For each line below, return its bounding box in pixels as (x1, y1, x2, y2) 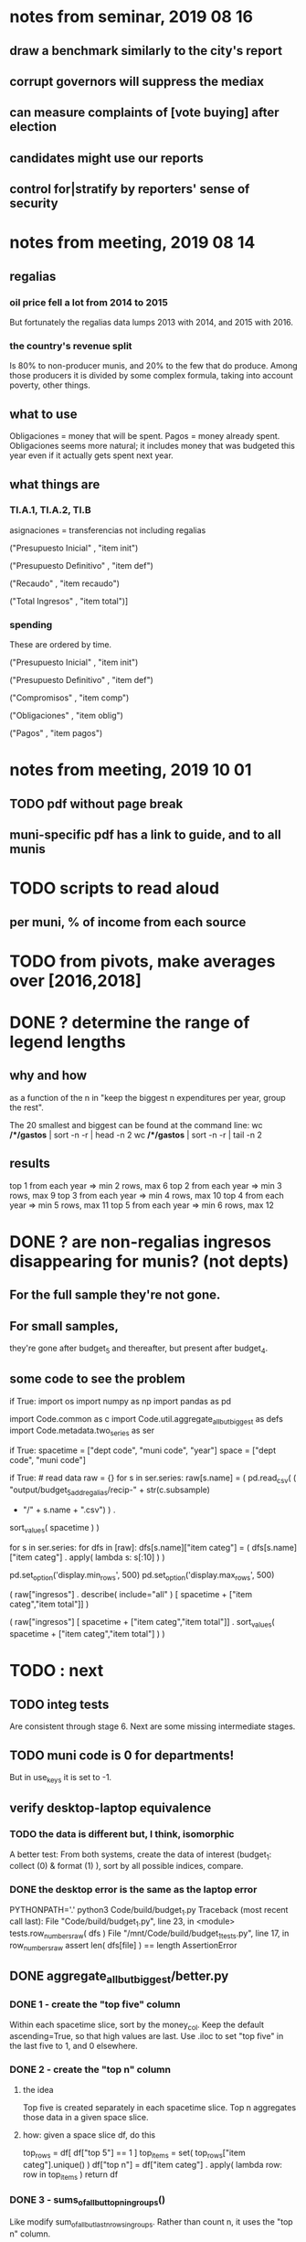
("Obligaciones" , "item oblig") (9, 710, 123, 721)
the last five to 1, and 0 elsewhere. (9, 2041, 139, 2052)
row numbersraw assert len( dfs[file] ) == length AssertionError (9, 1940, 237, 1953)
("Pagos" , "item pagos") (9, 728, 103, 739)
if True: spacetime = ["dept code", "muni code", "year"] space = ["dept (9, 1445, 277, 1456)
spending (9, 618, 53, 631)
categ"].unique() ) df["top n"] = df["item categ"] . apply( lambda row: (22, 2159, 283, 2170)
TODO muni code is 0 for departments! (9, 1747, 235, 1763)
